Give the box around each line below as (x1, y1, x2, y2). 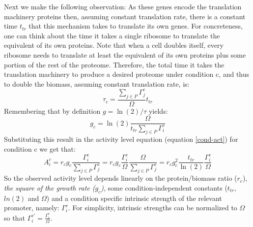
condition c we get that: (4, 144, 76, 154)
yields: (148, 105, 168, 116)
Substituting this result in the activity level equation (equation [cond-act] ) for (4, 134, 238, 144)
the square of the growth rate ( (4, 182, 95, 193)
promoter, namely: (4, 202, 59, 213)
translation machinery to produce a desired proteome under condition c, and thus (4, 69, 250, 79)
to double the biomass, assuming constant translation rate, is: (4, 78, 190, 89)
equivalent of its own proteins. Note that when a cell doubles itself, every (4, 40, 224, 50)
